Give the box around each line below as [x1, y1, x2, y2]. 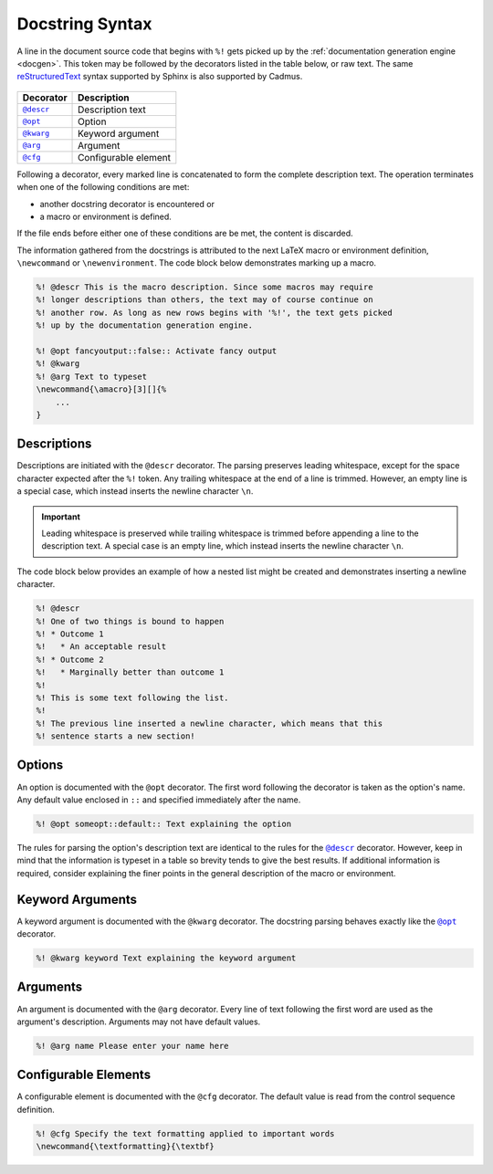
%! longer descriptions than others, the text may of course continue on [36, 295, 373, 305]
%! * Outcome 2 [36, 654, 104, 665]
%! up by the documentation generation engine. [36, 320, 253, 330]
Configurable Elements [16, 1067, 151, 1083]
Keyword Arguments [16, 891, 137, 907]
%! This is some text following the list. [36, 692, 229, 703]
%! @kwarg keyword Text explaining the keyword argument [36, 953, 297, 963]
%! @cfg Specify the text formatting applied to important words [36, 1128, 335, 1138]
